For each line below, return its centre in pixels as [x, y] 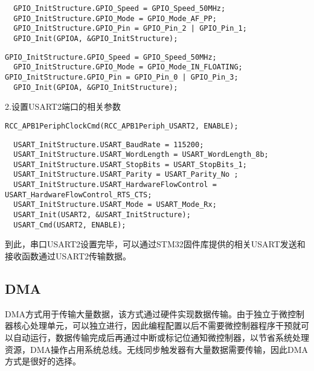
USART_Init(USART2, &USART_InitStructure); [102, 215]
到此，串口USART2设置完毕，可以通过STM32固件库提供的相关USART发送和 [155, 244]
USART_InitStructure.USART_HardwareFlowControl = [115, 185]
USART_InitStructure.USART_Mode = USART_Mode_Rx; [115, 205]
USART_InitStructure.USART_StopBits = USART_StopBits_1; [130, 164]
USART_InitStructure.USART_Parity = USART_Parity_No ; [126, 175]
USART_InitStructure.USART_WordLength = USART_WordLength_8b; [141, 155]
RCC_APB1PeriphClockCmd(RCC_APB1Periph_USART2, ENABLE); [122, 126]
